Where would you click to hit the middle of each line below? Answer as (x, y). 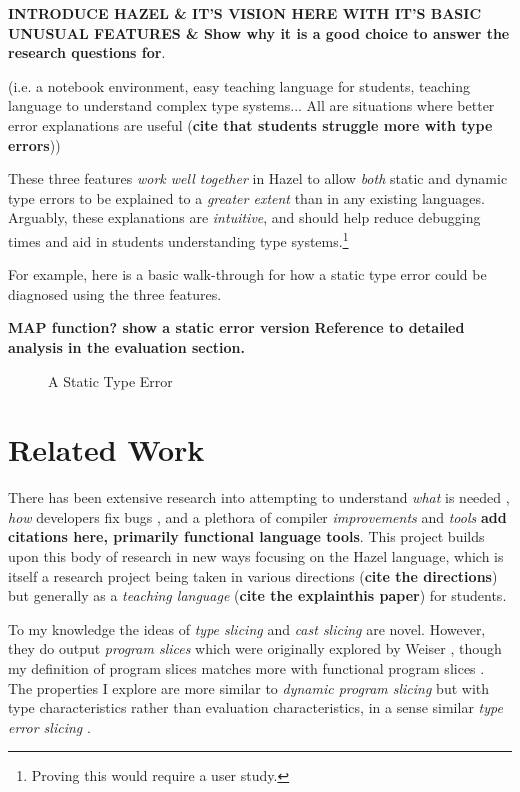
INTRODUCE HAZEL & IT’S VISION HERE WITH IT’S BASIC (245, 13)
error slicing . (49, 726)
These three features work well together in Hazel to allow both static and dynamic (258, 178)
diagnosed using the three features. (115, 293)
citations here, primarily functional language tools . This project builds (246, 536)
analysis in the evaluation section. (127, 346)
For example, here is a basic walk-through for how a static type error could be (247, 274)
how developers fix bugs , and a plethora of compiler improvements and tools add (257, 516)
